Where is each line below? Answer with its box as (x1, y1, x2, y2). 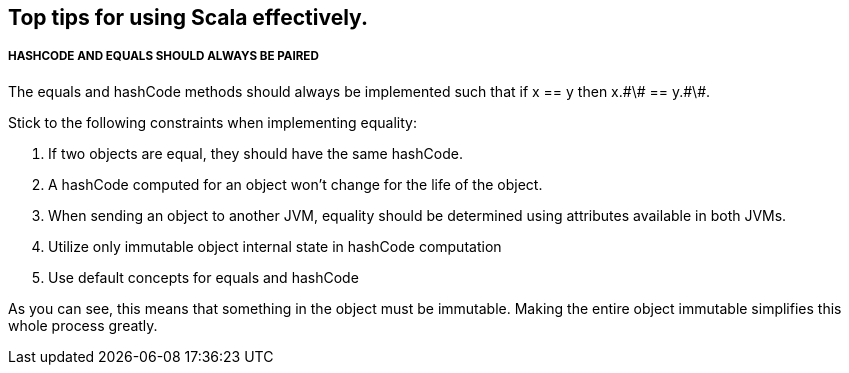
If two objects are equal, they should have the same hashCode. (48, 144, 463, 162)
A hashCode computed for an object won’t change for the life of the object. (48, 175, 543, 193)
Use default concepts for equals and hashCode (48, 268, 359, 286)
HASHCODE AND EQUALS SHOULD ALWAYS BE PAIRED (8, 49, 319, 64)
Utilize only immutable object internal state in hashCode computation (48, 237, 502, 255)
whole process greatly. (8, 316, 158, 334)
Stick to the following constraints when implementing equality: (8, 113, 417, 131)
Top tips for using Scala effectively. (8, 5, 368, 30)
